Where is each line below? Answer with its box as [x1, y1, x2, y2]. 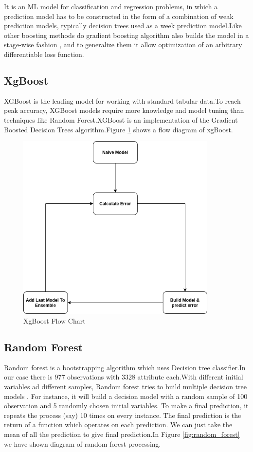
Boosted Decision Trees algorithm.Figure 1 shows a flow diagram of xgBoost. [4, 124, 233, 134]
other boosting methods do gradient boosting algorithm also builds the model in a [4, 30, 249, 40]
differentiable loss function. [4, 49, 84, 59]
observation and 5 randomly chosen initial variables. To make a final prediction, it [4, 400, 249, 411]
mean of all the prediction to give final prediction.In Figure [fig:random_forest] [4, 429, 240, 439]
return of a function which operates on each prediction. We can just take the [4, 419, 233, 430]
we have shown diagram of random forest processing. [4, 438, 161, 449]
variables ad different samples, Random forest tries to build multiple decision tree [4, 381, 247, 392]
